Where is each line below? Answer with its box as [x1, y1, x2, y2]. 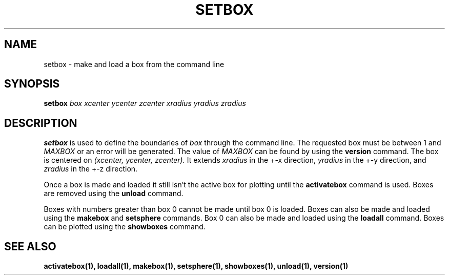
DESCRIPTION [4, 116, 77, 130]
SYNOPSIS [4, 77, 60, 91]
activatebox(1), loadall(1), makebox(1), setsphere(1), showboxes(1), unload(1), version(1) [44, 262, 349, 271]
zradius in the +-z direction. [44, 164, 138, 174]
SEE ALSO [4, 240, 56, 253]
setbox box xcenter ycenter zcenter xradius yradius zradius [44, 99, 246, 108]
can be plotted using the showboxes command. [44, 222, 206, 231]
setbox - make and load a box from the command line [44, 59, 224, 69]
